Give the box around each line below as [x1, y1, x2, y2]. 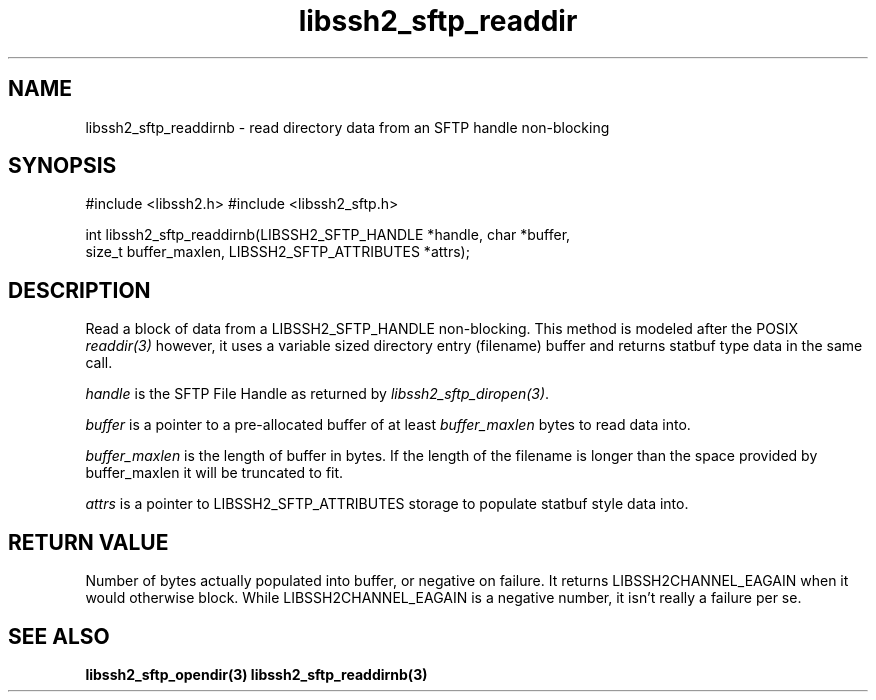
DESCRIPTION [8, 277, 151, 303]
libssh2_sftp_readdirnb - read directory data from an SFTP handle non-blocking [85, 118, 610, 136]
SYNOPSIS [8, 153, 117, 179]
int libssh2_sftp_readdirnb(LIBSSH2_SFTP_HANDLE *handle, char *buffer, [85, 226, 571, 244]
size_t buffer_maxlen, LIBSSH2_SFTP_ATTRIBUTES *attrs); [85, 243, 470, 261]
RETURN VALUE [8, 529, 169, 555]
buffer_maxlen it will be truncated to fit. [85, 464, 344, 482]
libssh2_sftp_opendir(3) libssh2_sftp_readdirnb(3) [85, 665, 428, 683]
